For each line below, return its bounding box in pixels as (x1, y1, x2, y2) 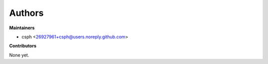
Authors (9, 7, 44, 18)
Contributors (9, 43, 37, 49)
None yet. (9, 52, 29, 58)
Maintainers (9, 25, 35, 31)
